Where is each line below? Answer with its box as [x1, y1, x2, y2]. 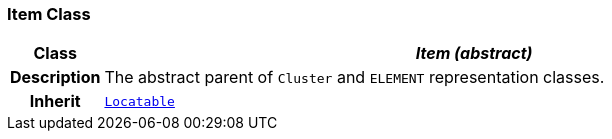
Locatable [104, 93, 175, 109]
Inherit [29, 91, 81, 112]
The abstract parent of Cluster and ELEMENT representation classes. [104, 67, 605, 88]
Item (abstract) [415, 43, 533, 64]
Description [10, 67, 101, 88]
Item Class [7, 4, 91, 24]
